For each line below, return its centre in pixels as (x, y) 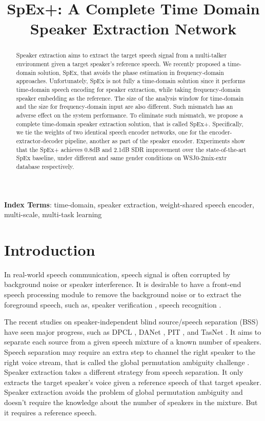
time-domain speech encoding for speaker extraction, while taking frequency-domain (128, 89)
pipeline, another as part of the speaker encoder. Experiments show (155, 140)
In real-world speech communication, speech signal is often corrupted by (117, 274)
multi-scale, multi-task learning (53, 214)
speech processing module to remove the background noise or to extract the (123, 294)
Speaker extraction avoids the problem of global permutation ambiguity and (124, 392)
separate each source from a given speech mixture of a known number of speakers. (133, 342)
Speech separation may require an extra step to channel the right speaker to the (130, 352)
